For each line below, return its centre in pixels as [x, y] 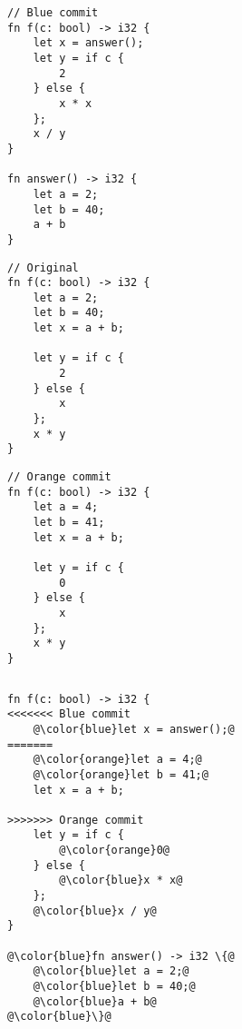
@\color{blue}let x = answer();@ [134, 729]
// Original [43, 267]
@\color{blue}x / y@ [95, 910]
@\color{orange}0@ [114, 851]
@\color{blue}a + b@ [95, 1001]
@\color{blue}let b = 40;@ [114, 987]
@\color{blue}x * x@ [121, 881]
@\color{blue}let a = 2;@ [111, 971]
